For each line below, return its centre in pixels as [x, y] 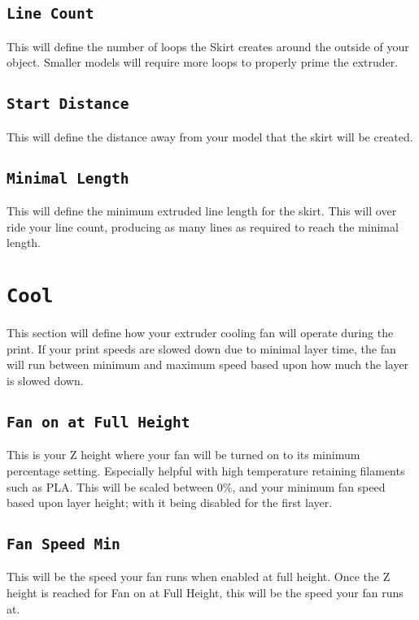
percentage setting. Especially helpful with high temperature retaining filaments [206, 470]
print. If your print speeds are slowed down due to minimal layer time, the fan [201, 348]
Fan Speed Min [63, 544]
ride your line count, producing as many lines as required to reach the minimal [203, 226]
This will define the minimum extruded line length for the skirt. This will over [202, 211]
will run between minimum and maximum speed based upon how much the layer [208, 364]
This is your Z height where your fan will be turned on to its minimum [183, 455]
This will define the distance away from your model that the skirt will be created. [210, 136]
